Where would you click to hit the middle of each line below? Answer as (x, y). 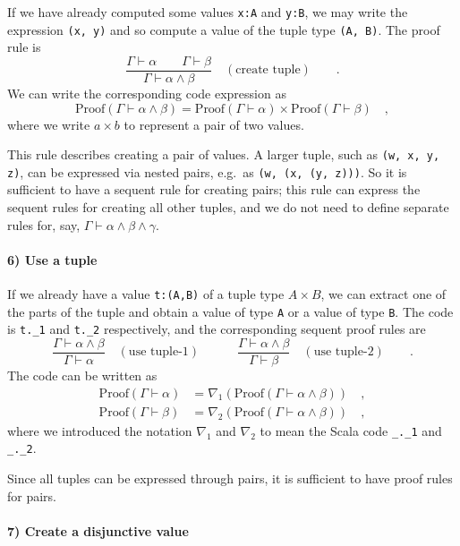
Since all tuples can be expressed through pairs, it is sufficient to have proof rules (230, 478)
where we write (49, 124)
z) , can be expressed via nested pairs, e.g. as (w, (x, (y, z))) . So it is (207, 171)
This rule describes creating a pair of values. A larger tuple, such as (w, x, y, (224, 154)
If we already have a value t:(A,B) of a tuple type (146, 294)
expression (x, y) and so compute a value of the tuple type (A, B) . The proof (224, 29)
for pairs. (32, 495)
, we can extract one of (383, 294)
